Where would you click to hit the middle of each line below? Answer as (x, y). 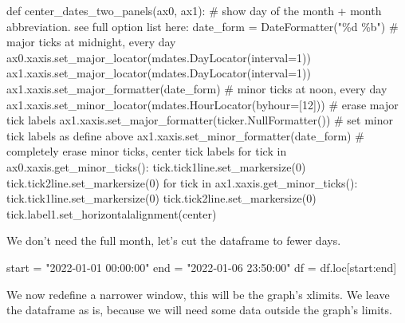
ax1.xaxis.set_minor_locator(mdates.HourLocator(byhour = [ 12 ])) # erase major (202, 104)
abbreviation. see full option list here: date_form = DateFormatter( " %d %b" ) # (202, 26)
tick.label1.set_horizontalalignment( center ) (112, 213)
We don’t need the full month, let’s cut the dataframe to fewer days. (174, 240)
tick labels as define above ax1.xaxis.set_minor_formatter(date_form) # (185, 135)
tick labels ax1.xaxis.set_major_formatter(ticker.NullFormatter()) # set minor (200, 120)
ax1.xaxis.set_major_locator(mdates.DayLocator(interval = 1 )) (159, 73)
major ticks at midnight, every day (91, 42)
